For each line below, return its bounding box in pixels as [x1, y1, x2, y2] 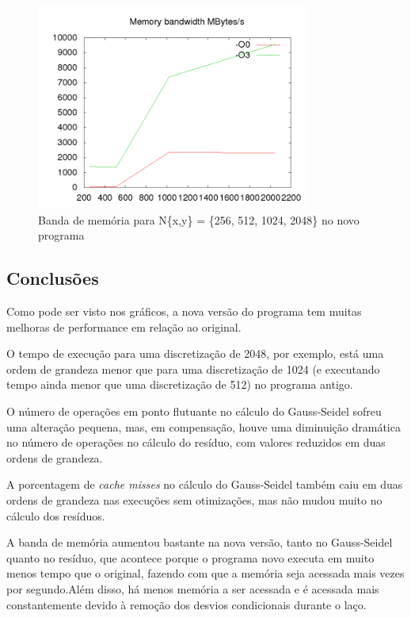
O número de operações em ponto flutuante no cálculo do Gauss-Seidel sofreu [6, 403, 382, 420]
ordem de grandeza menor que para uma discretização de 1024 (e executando [6, 360, 380, 377]
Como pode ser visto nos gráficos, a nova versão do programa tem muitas [6, 303, 362, 320]
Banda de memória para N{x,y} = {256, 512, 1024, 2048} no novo [38, 211, 360, 228]
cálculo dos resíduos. [6, 507, 105, 524]
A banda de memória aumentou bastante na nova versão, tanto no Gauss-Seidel [6, 534, 393, 551]
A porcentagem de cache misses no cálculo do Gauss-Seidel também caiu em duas [6, 476, 403, 493]
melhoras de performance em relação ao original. [6, 318, 242, 335]
